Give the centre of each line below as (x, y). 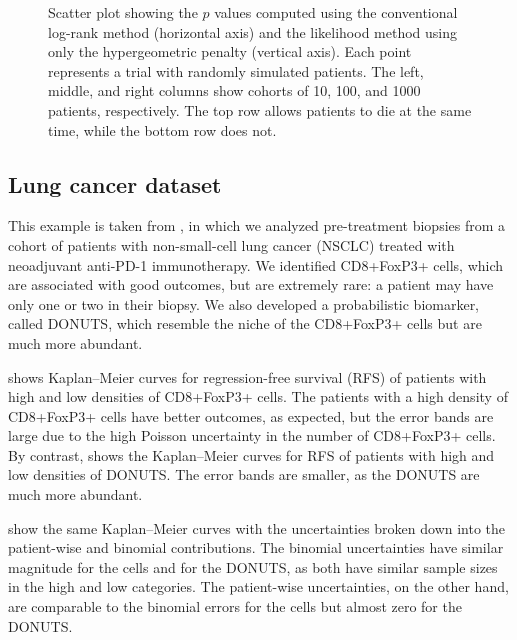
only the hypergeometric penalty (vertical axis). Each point (230, 51)
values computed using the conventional (336, 12)
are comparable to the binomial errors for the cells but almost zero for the (235, 606)
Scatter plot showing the (123, 12)
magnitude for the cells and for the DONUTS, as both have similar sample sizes (253, 566)
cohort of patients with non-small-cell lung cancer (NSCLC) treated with (231, 244)
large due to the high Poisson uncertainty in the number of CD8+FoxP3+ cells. (252, 435)
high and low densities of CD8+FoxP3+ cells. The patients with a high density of (258, 396)
